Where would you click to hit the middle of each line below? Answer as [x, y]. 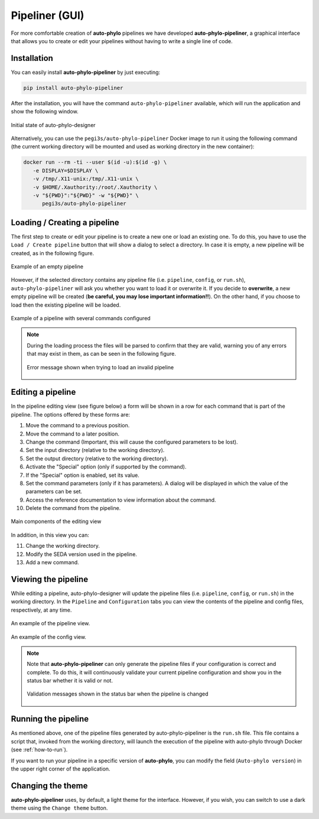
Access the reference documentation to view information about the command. [121, 500]
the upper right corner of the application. [61, 769]
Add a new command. [52, 563]
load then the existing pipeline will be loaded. [66, 305]
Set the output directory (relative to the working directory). [97, 459]
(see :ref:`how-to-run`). [39, 750]
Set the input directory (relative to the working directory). [95, 450]
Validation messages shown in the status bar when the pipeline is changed [118, 694]
